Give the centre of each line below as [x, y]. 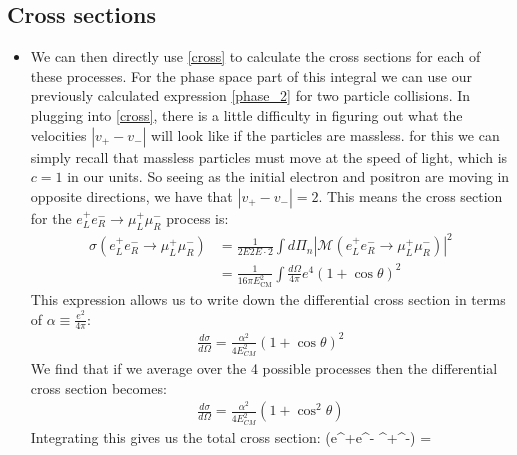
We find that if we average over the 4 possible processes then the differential [264, 368]
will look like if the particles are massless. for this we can [325, 134]
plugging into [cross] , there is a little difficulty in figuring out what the [246, 114]
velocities [58, 134]
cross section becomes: [98, 387]
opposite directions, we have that [131, 195]
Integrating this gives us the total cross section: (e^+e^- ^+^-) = [231, 436]
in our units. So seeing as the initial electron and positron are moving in [288, 176]
